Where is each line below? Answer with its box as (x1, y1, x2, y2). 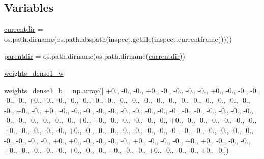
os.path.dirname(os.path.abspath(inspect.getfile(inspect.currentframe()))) (4, 33, 232, 44)
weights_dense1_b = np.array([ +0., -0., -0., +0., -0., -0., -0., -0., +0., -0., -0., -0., (4, 85, 260, 95)
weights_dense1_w (4, 67, 64, 78)
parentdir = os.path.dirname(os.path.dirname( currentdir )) (4, 50, 185, 61)
